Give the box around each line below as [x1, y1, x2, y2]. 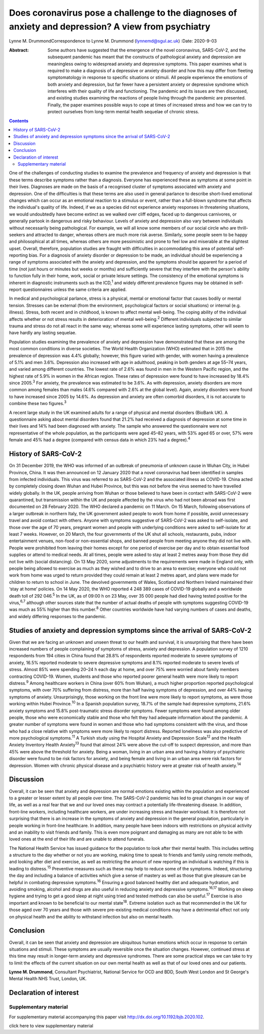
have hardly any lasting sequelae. [9, 330, 77, 336]
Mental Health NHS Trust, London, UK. [9, 976, 87, 982]
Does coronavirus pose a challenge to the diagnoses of [9, 7, 237, 18]
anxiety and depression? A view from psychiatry [9, 21, 210, 32]
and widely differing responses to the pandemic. [9, 613, 107, 619]
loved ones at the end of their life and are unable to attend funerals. [9, 836, 145, 842]
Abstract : [9, 47, 29, 53]
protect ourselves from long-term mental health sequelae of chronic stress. [47, 109, 199, 115]
